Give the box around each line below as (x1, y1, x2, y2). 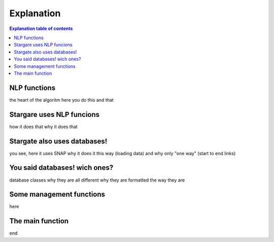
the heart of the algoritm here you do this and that (9, 97, 114, 103)
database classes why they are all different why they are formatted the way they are (9, 177, 185, 183)
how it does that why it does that (9, 124, 78, 130)
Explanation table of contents (9, 25, 73, 32)
